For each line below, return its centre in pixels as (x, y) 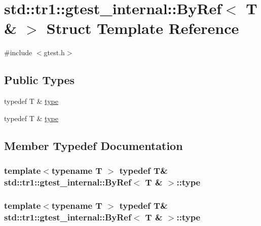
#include (18, 52)
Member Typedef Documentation (94, 145)
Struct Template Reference (143, 28)
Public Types (40, 80)
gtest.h (54, 52)
